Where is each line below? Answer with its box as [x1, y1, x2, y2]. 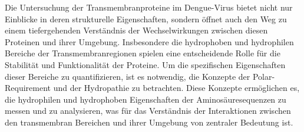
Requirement [5, 82, 51, 94]
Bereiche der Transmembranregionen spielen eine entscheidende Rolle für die [5, 47, 280, 59]
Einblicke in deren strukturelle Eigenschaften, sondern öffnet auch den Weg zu [5, 12, 287, 25]
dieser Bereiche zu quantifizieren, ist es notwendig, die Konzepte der [5, 70, 250, 82]
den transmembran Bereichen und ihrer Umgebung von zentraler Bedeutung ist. [5, 116, 293, 128]
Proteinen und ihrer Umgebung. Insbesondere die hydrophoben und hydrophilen [5, 35, 294, 48]
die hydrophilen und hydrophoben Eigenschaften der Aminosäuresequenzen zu [5, 93, 286, 105]
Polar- [252, 70, 275, 82]
